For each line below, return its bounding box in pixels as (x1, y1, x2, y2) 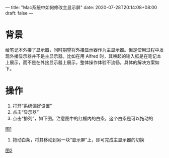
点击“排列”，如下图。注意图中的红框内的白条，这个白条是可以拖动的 (12, 115, 153, 121)
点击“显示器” (12, 109, 39, 115)
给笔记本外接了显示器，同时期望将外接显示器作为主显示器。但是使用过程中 (5, 47, 159, 53)
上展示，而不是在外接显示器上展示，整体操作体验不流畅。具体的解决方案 (5, 59, 155, 65)
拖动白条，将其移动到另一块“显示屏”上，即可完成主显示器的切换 (12, 136, 145, 142)
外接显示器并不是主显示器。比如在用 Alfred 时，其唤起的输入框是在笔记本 (9, 53, 161, 59)
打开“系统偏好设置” (12, 103, 52, 109)
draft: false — (5, 10, 34, 16)
